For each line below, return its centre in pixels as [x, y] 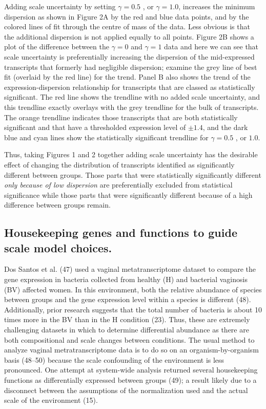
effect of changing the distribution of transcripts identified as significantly [119, 164]
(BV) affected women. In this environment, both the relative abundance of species [133, 289]
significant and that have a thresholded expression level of [95, 127]
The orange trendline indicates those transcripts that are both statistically [121, 117]
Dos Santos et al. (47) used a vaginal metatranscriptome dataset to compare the [130, 269]
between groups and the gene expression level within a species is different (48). [128, 299]
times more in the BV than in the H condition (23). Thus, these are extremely [127, 319]
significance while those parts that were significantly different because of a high [128, 194]
